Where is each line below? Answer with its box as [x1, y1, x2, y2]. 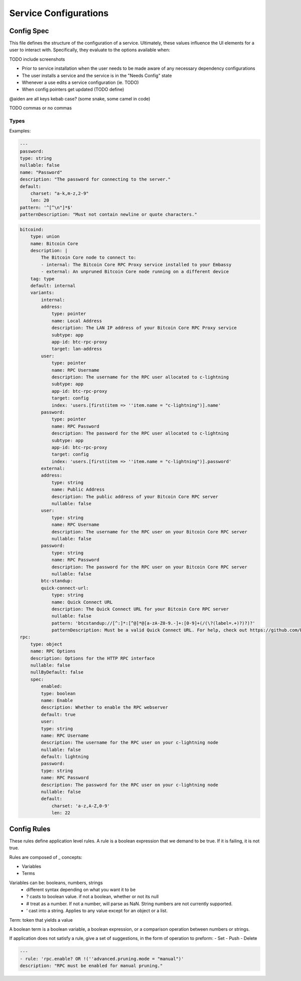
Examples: [9, 128, 31, 134]
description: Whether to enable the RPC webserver [41, 705, 168, 710]
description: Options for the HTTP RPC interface [30, 656, 155, 661]
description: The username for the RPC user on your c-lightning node [41, 740, 218, 745]
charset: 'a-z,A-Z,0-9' [51, 803, 110, 809]
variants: [30, 290, 55, 296]
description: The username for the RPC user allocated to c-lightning [51, 374, 229, 380]
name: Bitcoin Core [30, 241, 79, 246]
